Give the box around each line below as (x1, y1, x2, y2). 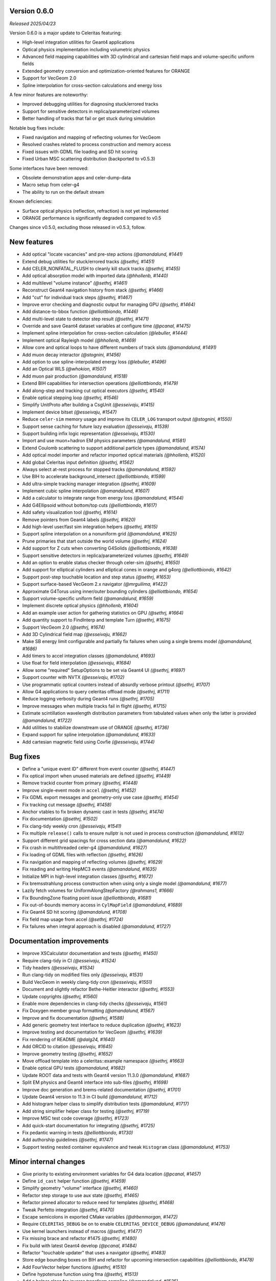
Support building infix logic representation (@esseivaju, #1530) (22, 430, 155, 437)
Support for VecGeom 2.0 (22, 75, 77, 81)
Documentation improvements (9, 937, 109, 945)
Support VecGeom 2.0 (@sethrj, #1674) (22, 624, 105, 630)
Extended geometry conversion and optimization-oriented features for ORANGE (22, 68, 190, 74)
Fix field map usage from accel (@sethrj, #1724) (22, 916, 124, 922)
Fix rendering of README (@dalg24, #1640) (22, 1036, 115, 1042)
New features (9, 238, 54, 246)
